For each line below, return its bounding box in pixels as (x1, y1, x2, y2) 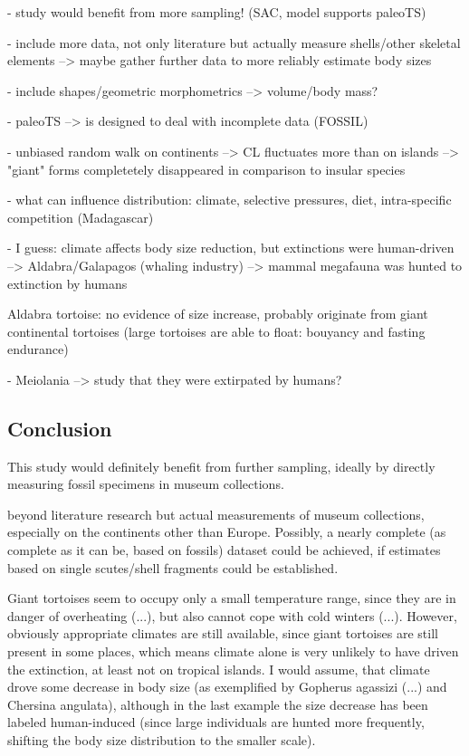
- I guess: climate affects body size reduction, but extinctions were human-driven (7, 238, 455, 257)
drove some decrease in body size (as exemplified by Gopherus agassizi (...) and (7, 677, 447, 696)
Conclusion (7, 414, 112, 442)
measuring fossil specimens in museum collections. (7, 474, 284, 493)
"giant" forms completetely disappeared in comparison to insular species (7, 159, 406, 178)
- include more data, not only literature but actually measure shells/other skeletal (7, 33, 461, 52)
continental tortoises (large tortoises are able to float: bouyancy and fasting (7, 321, 426, 340)
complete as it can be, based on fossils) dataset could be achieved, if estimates (7, 541, 441, 560)
